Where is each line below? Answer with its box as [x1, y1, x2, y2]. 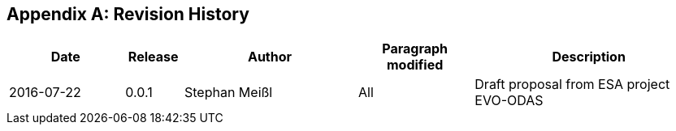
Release [128, 49, 179, 65]
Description [552, 49, 626, 65]
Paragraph [382, 40, 448, 57]
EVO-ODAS [474, 92, 544, 109]
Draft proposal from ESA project [474, 76, 670, 93]
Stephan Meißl [184, 84, 273, 101]
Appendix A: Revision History [6, 4, 249, 24]
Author [247, 49, 292, 65]
